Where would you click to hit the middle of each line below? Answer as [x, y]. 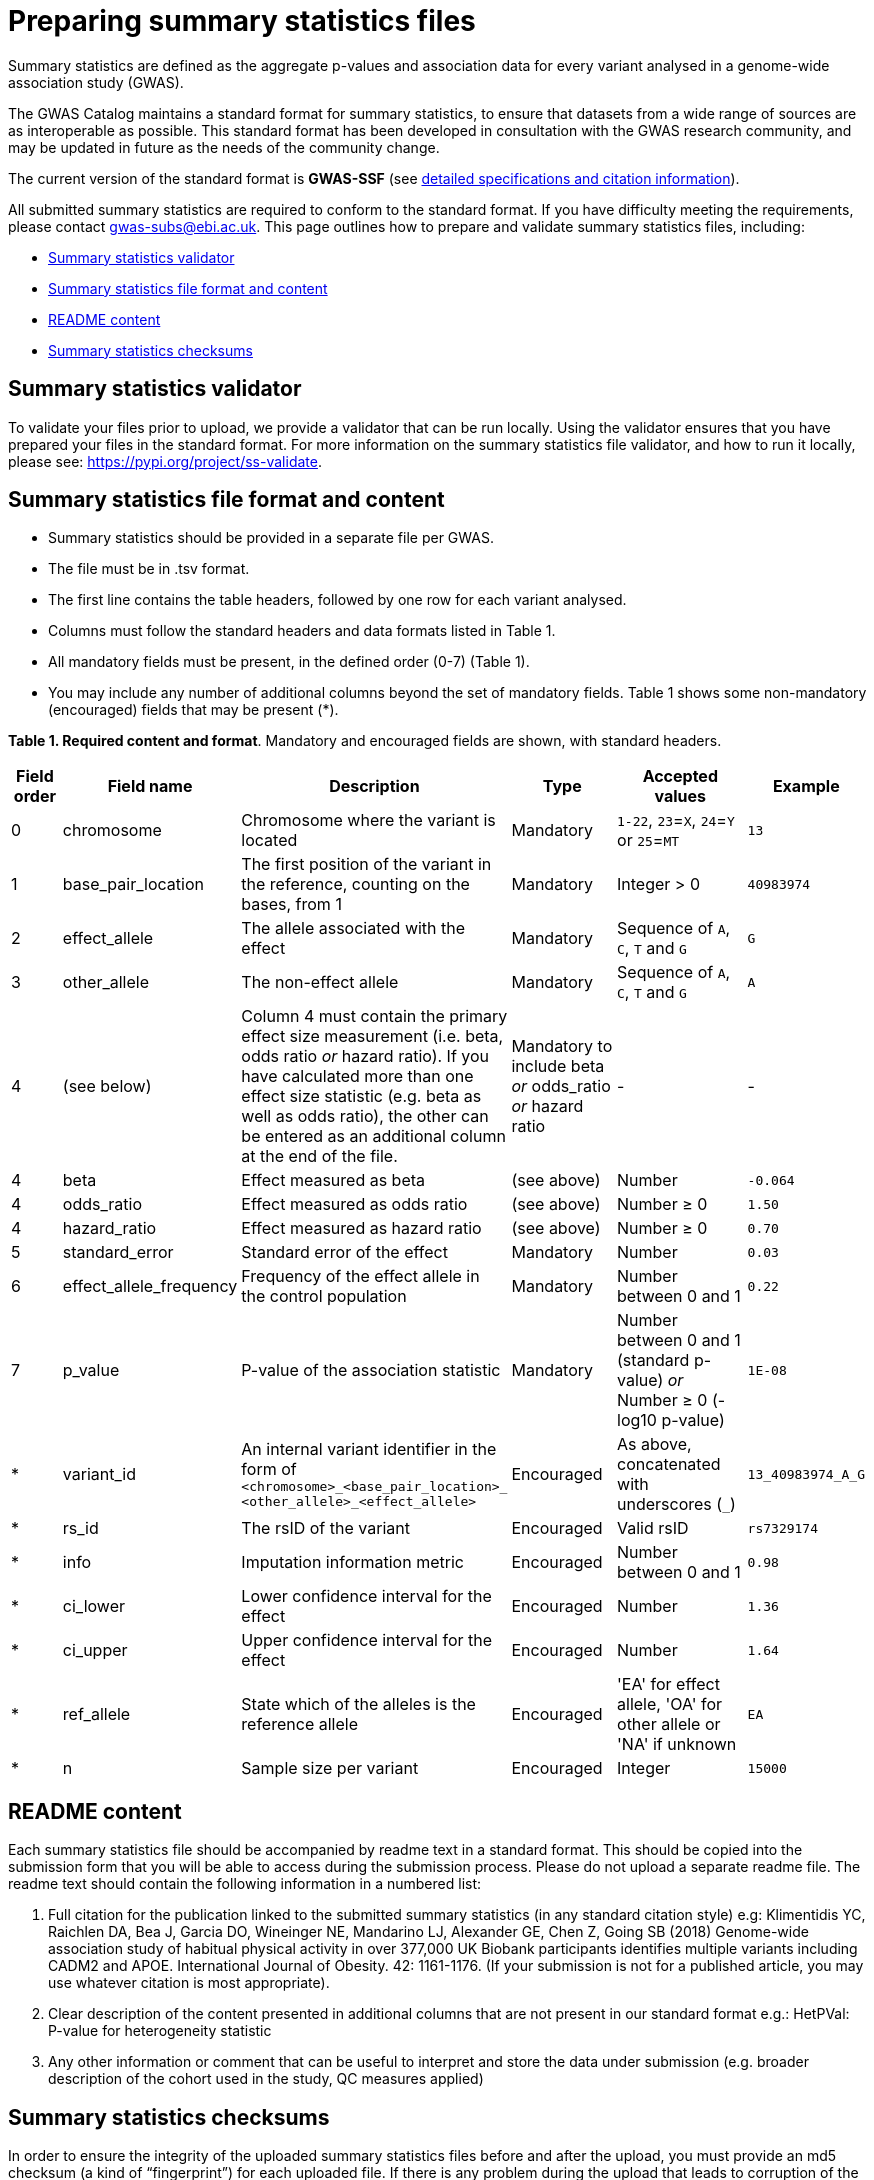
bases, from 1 [291, 904]
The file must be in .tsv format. [149, 569]
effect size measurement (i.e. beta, [372, 1036]
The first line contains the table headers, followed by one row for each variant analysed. [337, 600]
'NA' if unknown [677, 1744]
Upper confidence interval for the [367, 1640]
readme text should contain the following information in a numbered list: [245, 1884]
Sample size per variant [330, 1768]
